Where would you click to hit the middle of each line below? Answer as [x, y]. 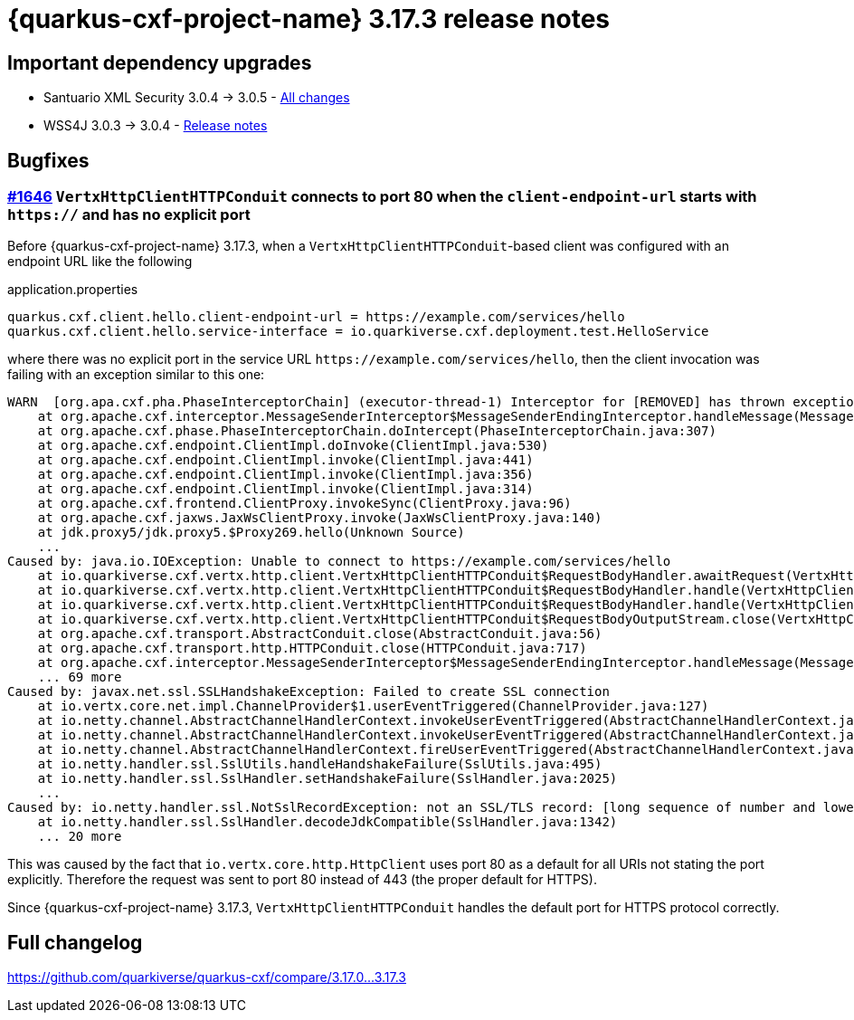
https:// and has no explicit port [129, 215]
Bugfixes [48, 160]
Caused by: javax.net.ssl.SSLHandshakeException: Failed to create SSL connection [308, 692]
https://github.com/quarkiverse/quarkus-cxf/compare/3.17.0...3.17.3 [207, 977]
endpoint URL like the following [100, 262]
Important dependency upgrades [160, 62]
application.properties [73, 290]
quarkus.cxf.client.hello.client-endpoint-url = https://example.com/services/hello [316, 317]
